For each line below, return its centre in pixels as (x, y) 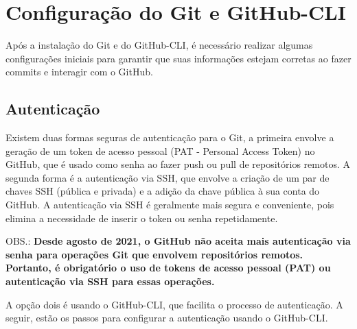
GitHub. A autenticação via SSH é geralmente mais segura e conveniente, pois (170, 205)
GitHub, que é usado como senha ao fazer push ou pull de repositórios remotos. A (178, 164)
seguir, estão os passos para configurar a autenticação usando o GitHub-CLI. (167, 318)
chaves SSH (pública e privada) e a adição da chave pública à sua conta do (163, 191)
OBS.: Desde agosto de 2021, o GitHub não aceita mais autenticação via (178, 241)
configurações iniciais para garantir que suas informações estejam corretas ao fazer (178, 58)
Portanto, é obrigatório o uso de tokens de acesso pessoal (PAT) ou (168, 268)
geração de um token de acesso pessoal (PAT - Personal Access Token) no (160, 150)
